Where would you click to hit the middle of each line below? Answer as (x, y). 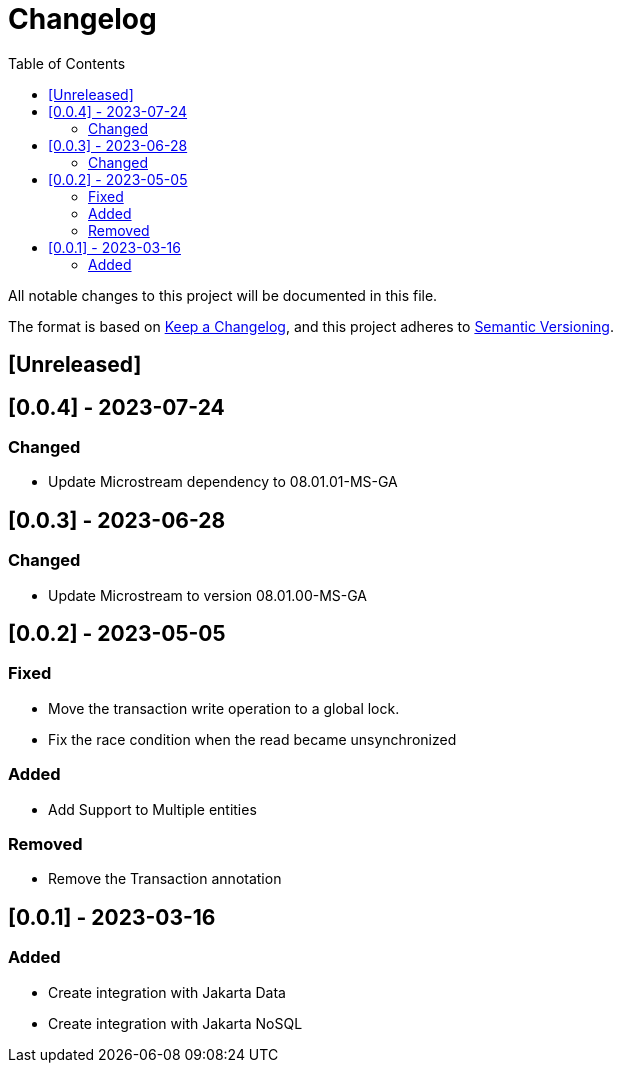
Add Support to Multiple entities (152, 809)
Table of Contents (67, 63)
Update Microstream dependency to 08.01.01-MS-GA (223, 482)
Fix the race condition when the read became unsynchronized (252, 739)
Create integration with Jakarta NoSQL (175, 1023)
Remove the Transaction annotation (165, 879)
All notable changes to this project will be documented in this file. (223, 295)
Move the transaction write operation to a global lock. (224, 708)
